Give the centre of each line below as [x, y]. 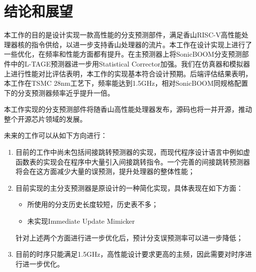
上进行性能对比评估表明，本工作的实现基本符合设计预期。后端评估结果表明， [128, 73]
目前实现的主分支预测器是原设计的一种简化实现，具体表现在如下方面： [129, 187]
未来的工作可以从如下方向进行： [56, 135]
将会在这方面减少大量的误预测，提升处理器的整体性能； [105, 171]
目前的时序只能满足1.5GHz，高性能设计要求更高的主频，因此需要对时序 [130, 254]
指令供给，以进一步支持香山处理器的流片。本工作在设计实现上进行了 [142, 44]
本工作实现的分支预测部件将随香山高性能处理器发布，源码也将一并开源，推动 [128, 109]
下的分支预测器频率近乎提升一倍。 [59, 92]
